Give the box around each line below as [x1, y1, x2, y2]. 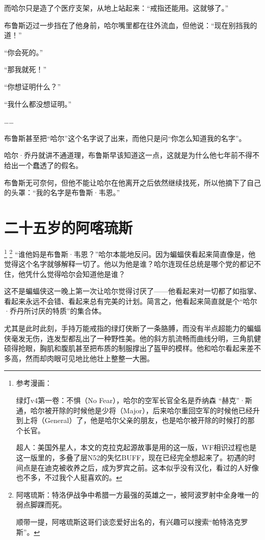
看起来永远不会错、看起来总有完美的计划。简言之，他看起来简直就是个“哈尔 [4, 295, 257, 306]
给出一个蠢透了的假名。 [4, 159, 83, 170]
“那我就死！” [4, 64, 47, 75]
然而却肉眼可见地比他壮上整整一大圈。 [25, 353, 154, 363]
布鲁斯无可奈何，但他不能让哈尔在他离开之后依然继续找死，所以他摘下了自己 [4, 177, 261, 187]
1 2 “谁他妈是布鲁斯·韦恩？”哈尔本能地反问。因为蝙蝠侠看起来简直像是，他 [4, 247, 256, 259]
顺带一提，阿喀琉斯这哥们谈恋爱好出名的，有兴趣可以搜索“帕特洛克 [16, 516, 241, 527]
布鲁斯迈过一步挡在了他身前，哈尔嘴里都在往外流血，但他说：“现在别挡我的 [4, 19, 257, 30]
